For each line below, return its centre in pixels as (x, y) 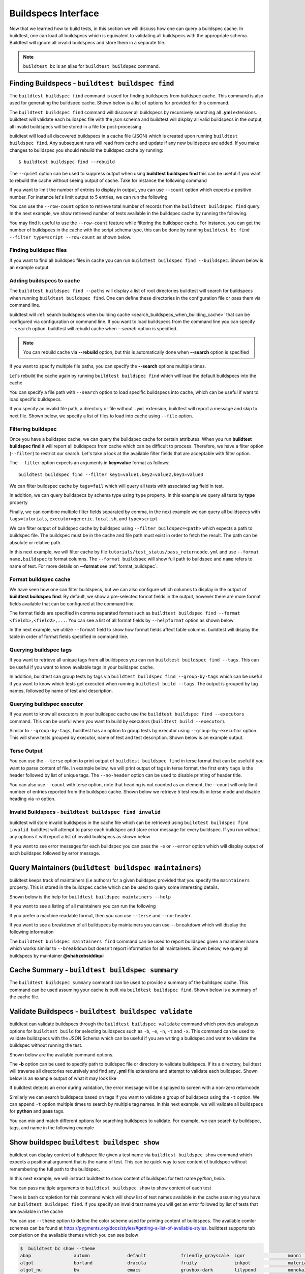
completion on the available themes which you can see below (74, 1235)
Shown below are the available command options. (62, 1054)
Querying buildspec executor (46, 704)
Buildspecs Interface (54, 13)
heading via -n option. (33, 799)
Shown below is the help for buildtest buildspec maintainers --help (90, 896)
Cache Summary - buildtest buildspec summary (94, 970)
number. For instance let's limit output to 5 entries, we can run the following (88, 197)
